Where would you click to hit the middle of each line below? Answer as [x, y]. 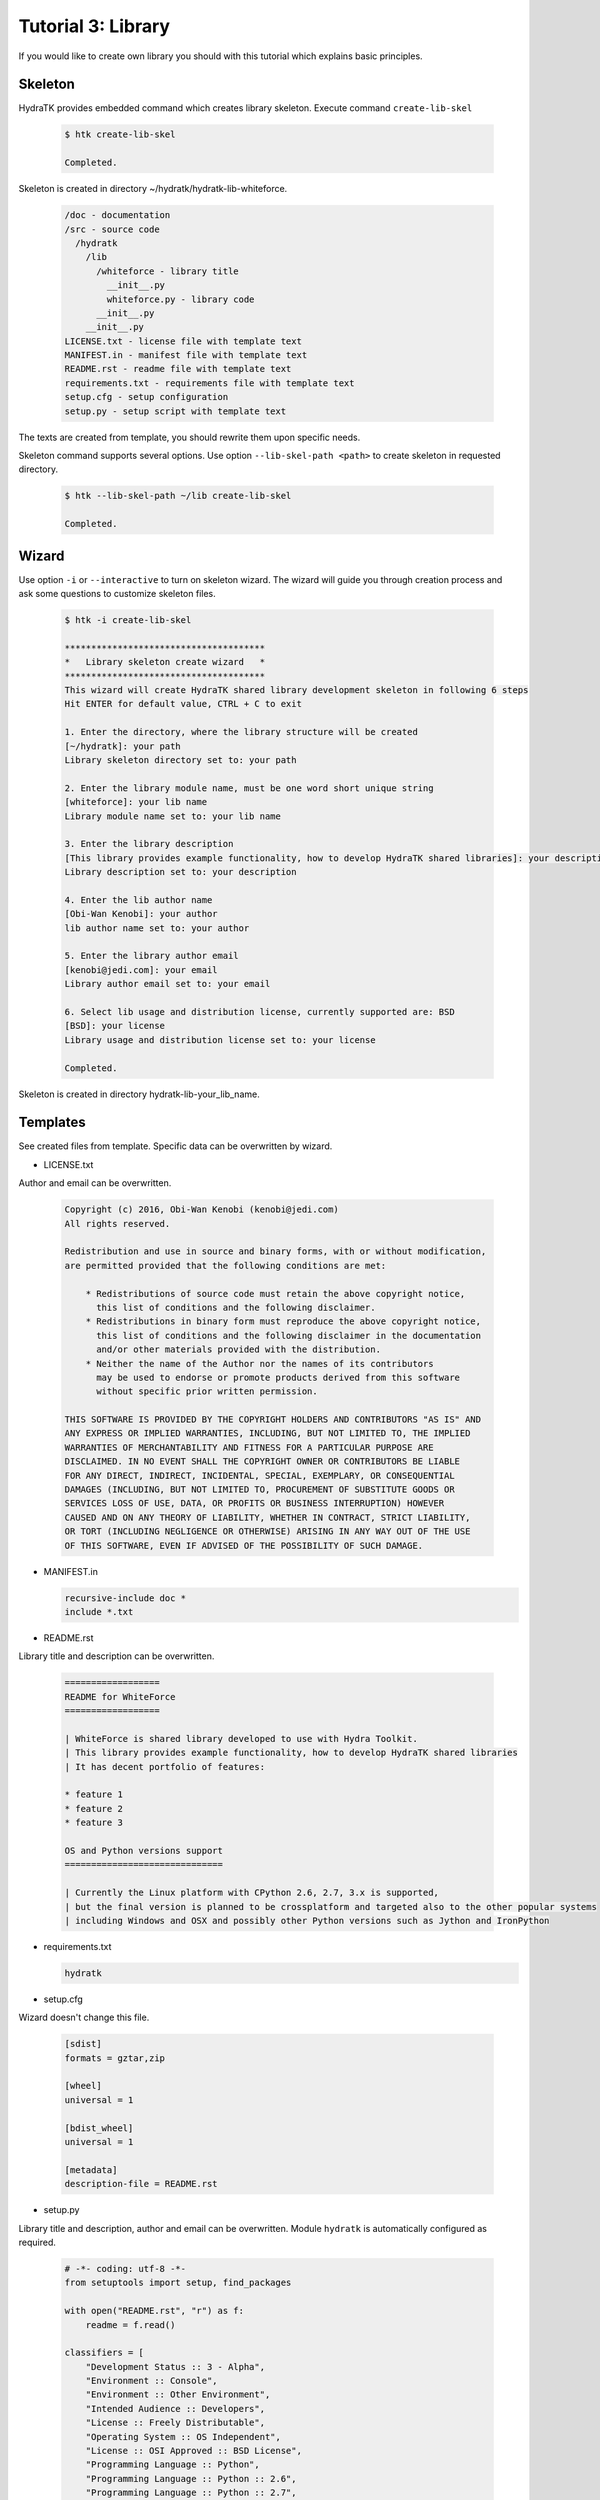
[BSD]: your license [114, 1026]
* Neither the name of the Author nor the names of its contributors [259, 1363]
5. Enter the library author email [151, 956]
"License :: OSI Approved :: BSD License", [193, 2451]
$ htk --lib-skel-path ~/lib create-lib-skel [178, 496]
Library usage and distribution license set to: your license [220, 1039]
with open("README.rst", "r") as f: [154, 2311]
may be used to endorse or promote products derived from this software [278, 1377]
